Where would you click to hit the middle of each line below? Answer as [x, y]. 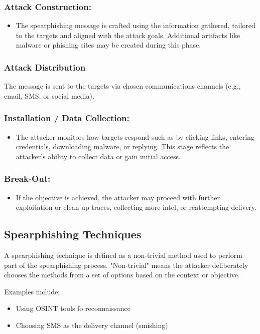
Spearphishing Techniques [73, 234]
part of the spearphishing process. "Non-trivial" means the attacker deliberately [126, 265]
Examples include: [32, 291]
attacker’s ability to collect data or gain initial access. [98, 156]
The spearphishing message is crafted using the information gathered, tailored [136, 25]
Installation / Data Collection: [67, 118]
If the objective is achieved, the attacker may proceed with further [118, 197]
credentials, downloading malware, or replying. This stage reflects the [122, 146]
